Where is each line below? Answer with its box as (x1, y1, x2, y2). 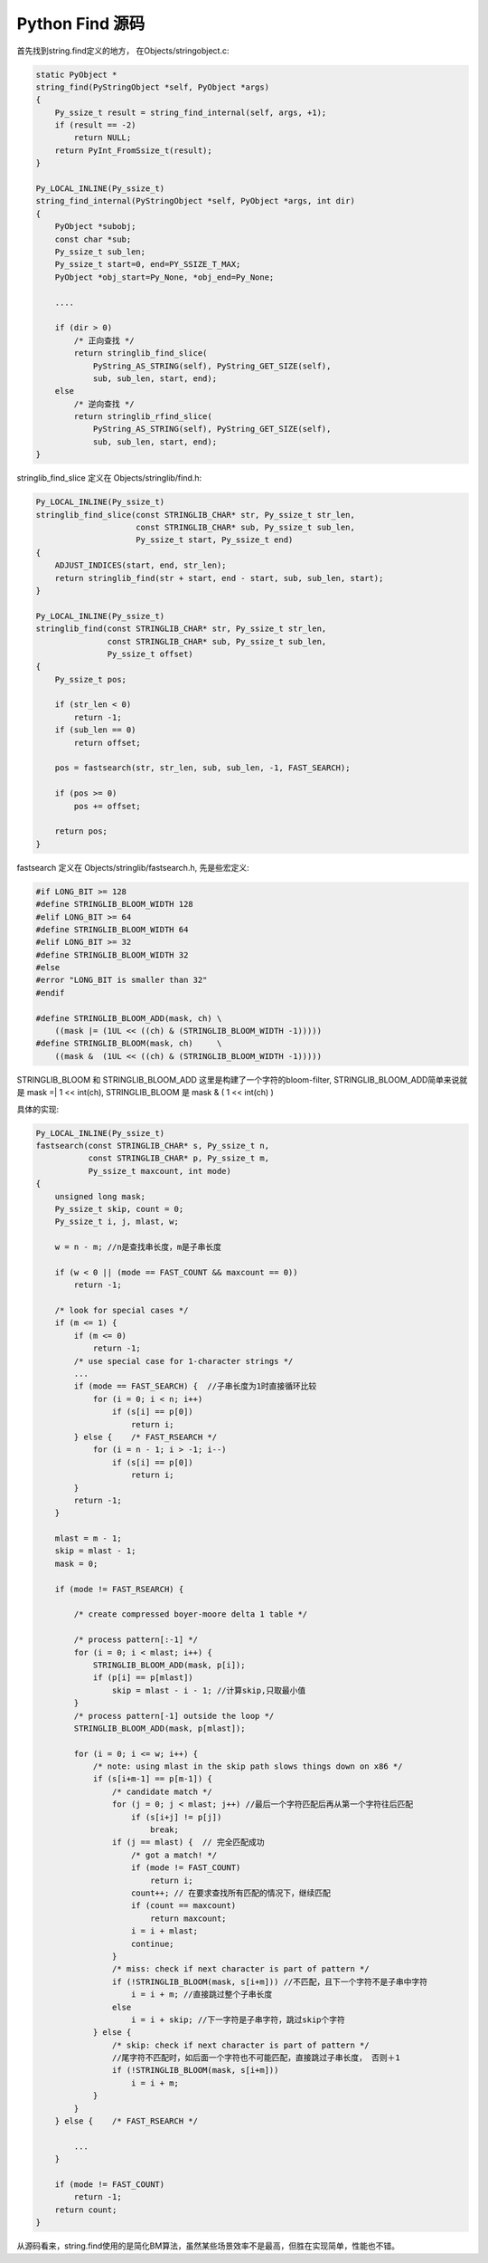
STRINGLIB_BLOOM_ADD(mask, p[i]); (92, 1659, 246, 1670)
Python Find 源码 (16, 14, 145, 33)
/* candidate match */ (111, 1786, 212, 1797)
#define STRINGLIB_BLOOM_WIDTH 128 (35, 899, 193, 910)
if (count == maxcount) (131, 1901, 237, 1911)
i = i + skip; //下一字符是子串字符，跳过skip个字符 (131, 2014, 345, 2025)
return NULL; (73, 132, 132, 143)
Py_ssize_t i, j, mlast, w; (54, 1217, 180, 1227)
